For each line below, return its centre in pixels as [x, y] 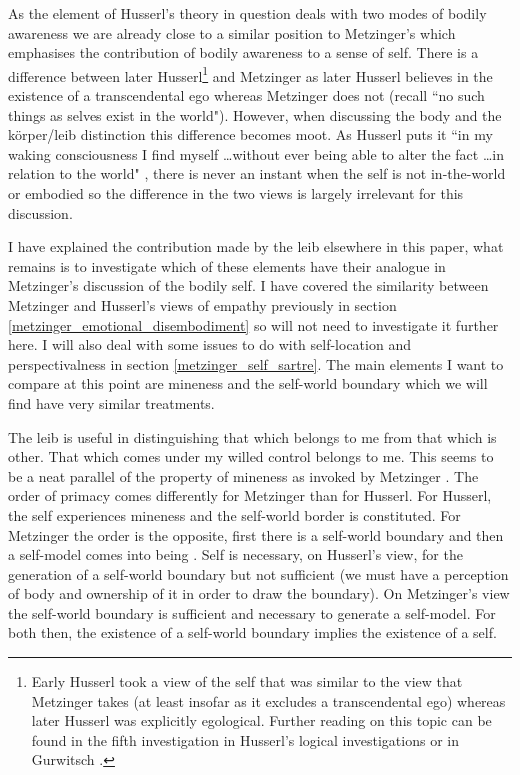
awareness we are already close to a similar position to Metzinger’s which [232, 32]
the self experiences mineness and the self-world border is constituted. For [234, 514]
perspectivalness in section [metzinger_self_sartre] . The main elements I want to [256, 363]
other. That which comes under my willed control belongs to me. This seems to [251, 456]
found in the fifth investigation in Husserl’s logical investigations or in [245, 739]
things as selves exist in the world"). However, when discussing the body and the [255, 114]
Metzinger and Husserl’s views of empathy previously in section [202, 304]
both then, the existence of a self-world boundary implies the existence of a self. [252, 632]
